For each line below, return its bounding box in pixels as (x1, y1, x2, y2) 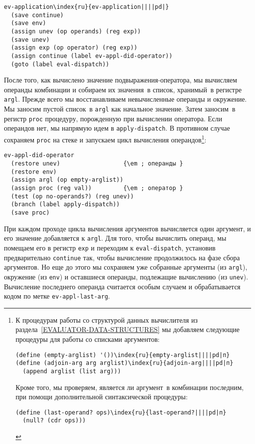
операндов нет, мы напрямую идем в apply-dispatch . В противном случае (4, 123, 230, 133)
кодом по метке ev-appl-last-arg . (4, 291, 110, 301)
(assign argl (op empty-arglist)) (11, 176, 124, 184)
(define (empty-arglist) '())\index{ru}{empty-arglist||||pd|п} (15, 351, 230, 359)
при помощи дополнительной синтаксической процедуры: (15, 391, 188, 402)
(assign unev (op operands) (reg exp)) (11, 28, 141, 35)
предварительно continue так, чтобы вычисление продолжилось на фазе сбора (4, 252, 240, 262)
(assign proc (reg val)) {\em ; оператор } (11, 185, 183, 192)
